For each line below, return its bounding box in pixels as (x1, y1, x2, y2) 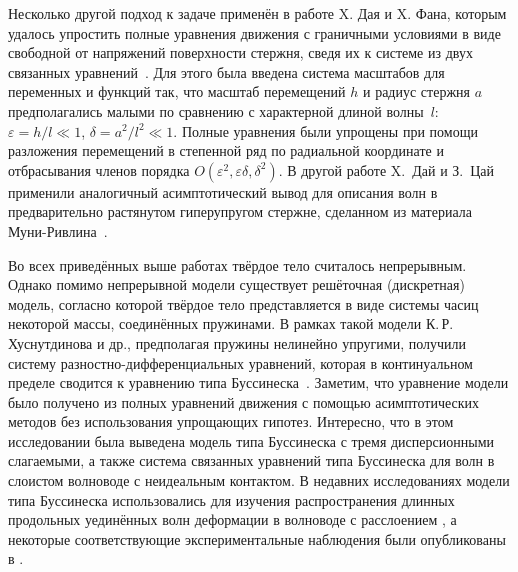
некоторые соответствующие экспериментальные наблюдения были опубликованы (8, 528, 506, 549)
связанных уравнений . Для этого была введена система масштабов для (8, 61, 445, 82)
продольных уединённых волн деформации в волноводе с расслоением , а (8, 509, 457, 530)
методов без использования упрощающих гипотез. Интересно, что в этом (8, 411, 454, 432)
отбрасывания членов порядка (8, 159, 190, 180)
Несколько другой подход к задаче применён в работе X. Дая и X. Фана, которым (8, 3, 507, 23)
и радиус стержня (362, 81, 470, 102)
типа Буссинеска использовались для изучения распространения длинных (8, 489, 455, 510)
